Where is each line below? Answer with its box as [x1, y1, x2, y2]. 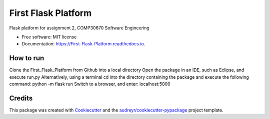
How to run [9, 54, 44, 62]
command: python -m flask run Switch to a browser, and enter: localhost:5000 [9, 81, 171, 87]
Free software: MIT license [21, 34, 77, 40]
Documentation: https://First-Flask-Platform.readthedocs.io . [21, 41, 145, 47]
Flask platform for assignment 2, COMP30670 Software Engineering [9, 25, 149, 31]
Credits [9, 94, 33, 102]
